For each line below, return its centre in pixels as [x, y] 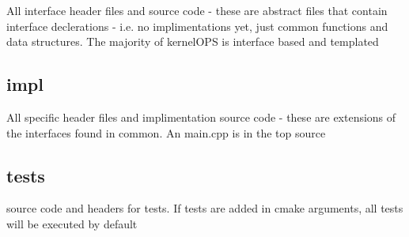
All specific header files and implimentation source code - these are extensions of [201, 117]
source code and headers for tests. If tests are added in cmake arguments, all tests [205, 208]
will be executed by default [72, 223]
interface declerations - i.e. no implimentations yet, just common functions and [197, 26]
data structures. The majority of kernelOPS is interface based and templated [193, 41]
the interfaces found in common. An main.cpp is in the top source [166, 132]
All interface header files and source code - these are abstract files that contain [197, 10]
